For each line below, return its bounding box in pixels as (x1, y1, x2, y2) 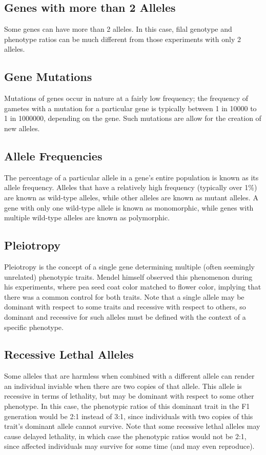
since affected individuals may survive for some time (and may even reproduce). (4, 441, 255, 451)
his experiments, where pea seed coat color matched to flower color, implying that (4, 281, 261, 292)
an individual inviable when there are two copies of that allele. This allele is (4, 380, 242, 391)
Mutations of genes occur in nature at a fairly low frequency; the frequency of (4, 93, 248, 104)
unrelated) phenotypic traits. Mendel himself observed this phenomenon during (4, 271, 253, 282)
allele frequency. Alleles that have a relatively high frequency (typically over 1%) (4, 182, 257, 193)
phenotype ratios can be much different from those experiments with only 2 (4, 33, 241, 44)
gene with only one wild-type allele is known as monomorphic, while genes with (4, 202, 254, 213)
